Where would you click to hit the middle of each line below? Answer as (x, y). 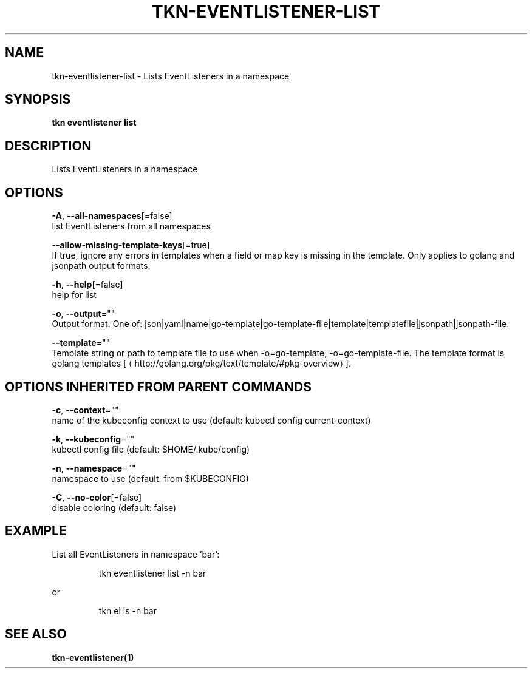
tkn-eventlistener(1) (93, 657)
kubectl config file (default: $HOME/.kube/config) (151, 449)
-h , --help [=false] (87, 285)
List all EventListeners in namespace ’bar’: (136, 554)
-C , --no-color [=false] (97, 497)
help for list (74, 295)
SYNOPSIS (38, 100)
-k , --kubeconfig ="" (93, 439)
